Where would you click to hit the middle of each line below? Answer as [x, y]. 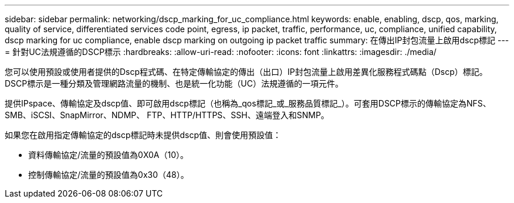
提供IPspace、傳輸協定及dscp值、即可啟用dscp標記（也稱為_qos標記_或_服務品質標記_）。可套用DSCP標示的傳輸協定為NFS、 [248, 103]
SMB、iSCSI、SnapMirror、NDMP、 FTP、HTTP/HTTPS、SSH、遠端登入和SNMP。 [167, 115]
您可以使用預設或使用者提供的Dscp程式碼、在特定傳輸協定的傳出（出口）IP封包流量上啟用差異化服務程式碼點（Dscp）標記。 [246, 72]
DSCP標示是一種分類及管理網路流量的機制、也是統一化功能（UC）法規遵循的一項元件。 [174, 83]
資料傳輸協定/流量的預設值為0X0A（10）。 [108, 155]
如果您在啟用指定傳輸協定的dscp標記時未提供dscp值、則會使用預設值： [143, 135]
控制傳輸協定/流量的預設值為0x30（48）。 [109, 175]
